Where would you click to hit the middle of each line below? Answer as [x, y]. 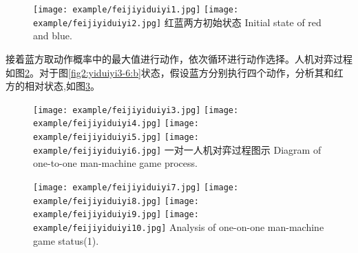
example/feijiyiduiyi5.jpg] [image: [116, 137]
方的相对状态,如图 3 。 [53, 86]
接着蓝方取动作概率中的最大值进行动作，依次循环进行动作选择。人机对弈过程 [179, 58]
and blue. [53, 36]
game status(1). [66, 240]
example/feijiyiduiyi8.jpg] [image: [116, 201]
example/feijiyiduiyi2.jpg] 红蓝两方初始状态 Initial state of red [177, 22]
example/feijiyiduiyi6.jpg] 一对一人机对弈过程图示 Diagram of [177, 149]
